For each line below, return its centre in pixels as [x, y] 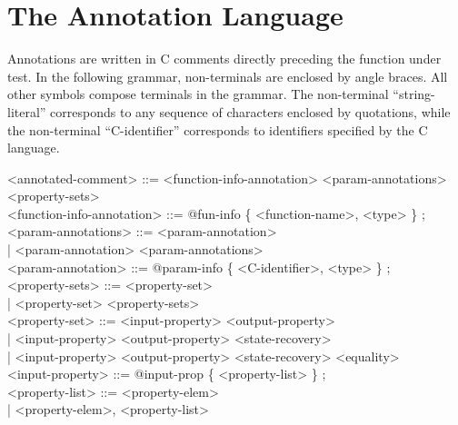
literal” [27, 111]
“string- [414, 94]
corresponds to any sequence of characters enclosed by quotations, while [250, 111]
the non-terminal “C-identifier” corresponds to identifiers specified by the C [218, 129]
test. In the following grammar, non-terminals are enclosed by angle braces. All [228, 76]
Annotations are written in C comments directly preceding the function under [224, 59]
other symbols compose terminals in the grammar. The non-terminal [198, 94]
